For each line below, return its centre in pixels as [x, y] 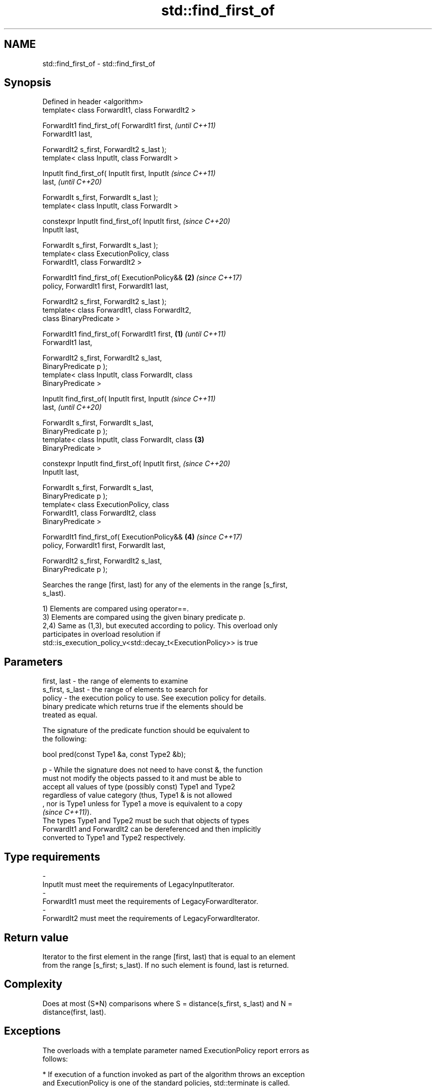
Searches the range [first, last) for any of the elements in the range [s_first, [165, 585]
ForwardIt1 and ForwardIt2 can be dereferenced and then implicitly [152, 829]
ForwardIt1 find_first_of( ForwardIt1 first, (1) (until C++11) [134, 334]
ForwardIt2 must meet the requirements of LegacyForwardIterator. [151, 918]
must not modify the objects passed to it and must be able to [142, 778]
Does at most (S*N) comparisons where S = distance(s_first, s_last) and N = [167, 1003]
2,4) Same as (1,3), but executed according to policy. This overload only [160, 626]
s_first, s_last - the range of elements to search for [125, 690]
